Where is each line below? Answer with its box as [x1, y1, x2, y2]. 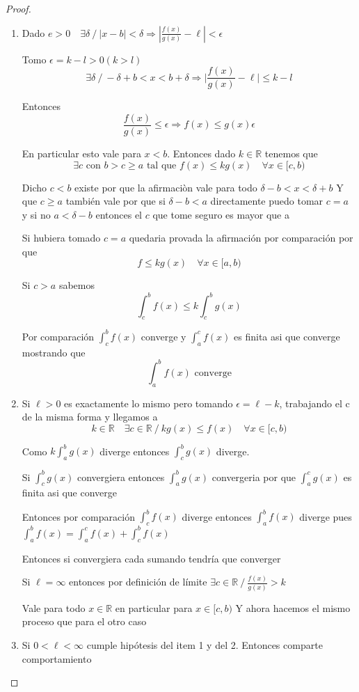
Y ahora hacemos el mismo [235, 600, 351, 615]
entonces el [95, 207, 143, 221]
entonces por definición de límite [69, 574, 207, 589]
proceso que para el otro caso [22, 614, 147, 629]
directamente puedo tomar [210, 194, 324, 208]
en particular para [115, 600, 193, 615]
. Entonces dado [167, 146, 236, 160]
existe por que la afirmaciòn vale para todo [74, 180, 257, 194]
